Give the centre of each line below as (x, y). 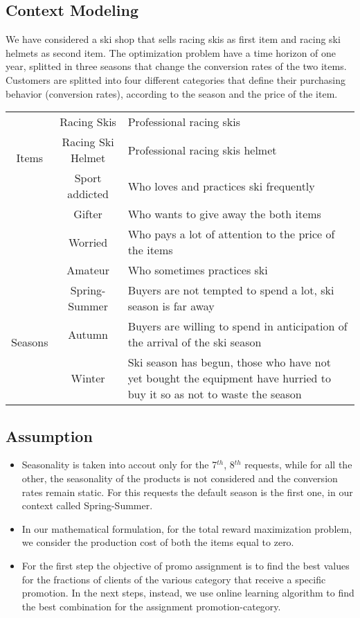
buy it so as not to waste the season (215, 394)
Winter (88, 378)
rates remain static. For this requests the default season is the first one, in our (187, 492)
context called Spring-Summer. (87, 505)
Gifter (88, 214)
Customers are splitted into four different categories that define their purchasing (176, 79)
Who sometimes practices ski (198, 270)
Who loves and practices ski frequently (221, 186)
